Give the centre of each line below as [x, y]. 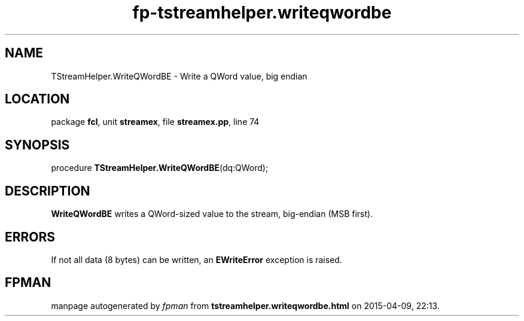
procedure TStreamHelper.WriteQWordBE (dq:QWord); [160, 168]
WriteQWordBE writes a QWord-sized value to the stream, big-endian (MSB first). [212, 214]
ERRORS [30, 237]
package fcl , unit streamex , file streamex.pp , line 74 [155, 122]
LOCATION [37, 99]
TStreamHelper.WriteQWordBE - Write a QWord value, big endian [179, 76]
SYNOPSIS [37, 145]
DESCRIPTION [48, 191]
